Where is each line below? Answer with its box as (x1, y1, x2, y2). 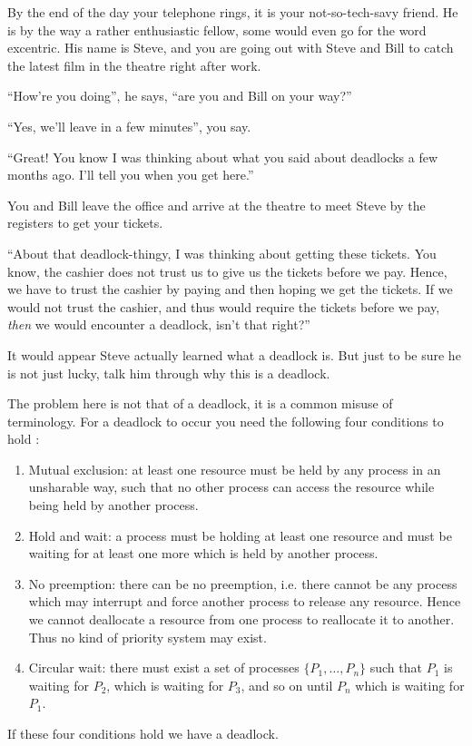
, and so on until (241, 675, 333, 694)
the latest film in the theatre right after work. (7, 55, 261, 74)
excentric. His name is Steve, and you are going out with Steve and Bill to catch (7, 38, 454, 57)
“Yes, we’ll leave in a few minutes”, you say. (7, 116, 251, 135)
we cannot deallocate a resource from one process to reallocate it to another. (28, 610, 455, 629)
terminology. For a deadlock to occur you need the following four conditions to (7, 411, 444, 430)
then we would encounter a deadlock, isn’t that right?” (7, 315, 310, 334)
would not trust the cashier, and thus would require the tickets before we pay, (7, 297, 440, 316)
